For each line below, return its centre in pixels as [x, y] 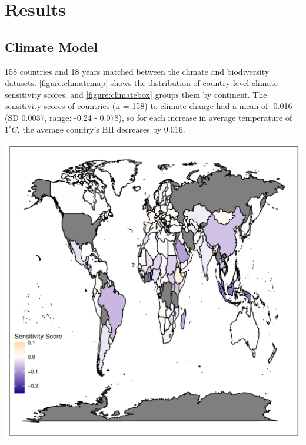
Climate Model [51, 46]
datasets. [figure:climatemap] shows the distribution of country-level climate [142, 83]
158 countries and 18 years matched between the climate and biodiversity [137, 71]
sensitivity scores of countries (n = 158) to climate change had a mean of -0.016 [149, 106]
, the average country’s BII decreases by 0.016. [101, 129]
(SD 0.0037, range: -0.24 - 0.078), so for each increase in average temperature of [149, 117]
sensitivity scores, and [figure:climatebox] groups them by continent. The [136, 94]
